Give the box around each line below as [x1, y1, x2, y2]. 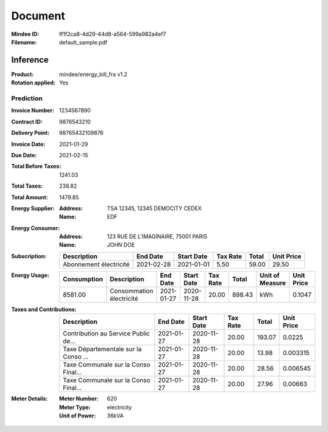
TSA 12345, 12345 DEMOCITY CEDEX [107, 204, 202, 212]
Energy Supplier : [11, 204, 55, 212]
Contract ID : [11, 118, 43, 125]
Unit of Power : [59, 412, 97, 419]
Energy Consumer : [11, 224, 60, 231]
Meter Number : [59, 395, 99, 402]
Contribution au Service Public [63, 329, 150, 338]
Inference [11, 55, 49, 65]
